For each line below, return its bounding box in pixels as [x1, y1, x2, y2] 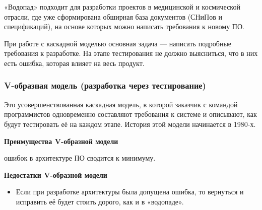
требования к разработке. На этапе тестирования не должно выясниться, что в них [4, 48, 258, 58]
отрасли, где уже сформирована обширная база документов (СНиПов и [4, 11, 222, 22]
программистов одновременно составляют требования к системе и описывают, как [4, 109, 257, 119]
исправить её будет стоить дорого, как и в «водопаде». [16, 196, 184, 206]
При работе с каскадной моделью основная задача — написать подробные [4, 38, 232, 48]
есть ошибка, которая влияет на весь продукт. [4, 57, 145, 68]
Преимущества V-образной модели [4, 135, 118, 146]
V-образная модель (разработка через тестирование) [4, 79, 206, 92]
